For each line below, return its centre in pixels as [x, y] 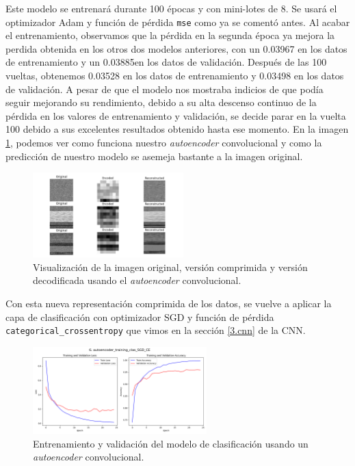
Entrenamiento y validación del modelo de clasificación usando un [171, 443]
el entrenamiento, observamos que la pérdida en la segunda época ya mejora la [170, 35]
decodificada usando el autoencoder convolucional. [137, 280]
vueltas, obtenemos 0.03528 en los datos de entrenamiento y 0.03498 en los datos [175, 76]
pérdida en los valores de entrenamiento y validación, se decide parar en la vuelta [176, 115]
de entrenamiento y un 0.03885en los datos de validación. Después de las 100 [166, 62]
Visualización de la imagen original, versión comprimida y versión [170, 267]
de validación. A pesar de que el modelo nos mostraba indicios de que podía [165, 89]
